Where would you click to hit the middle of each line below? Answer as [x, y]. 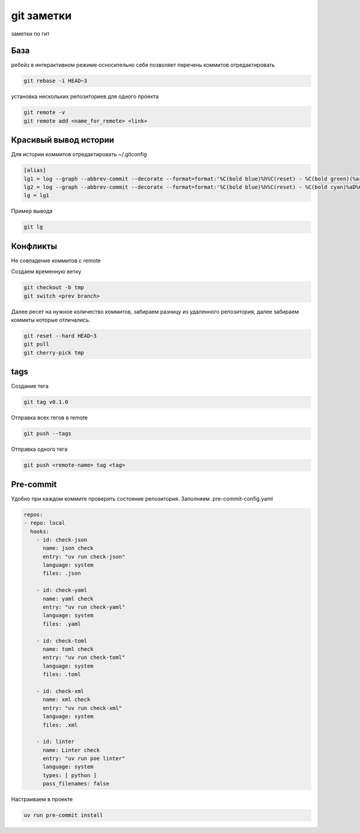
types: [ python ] [70, 775]
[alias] [35, 170]
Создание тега [30, 386]
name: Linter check [71, 750]
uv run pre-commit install [63, 815]
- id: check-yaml [62, 590]
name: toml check [68, 649]
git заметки [41, 16]
